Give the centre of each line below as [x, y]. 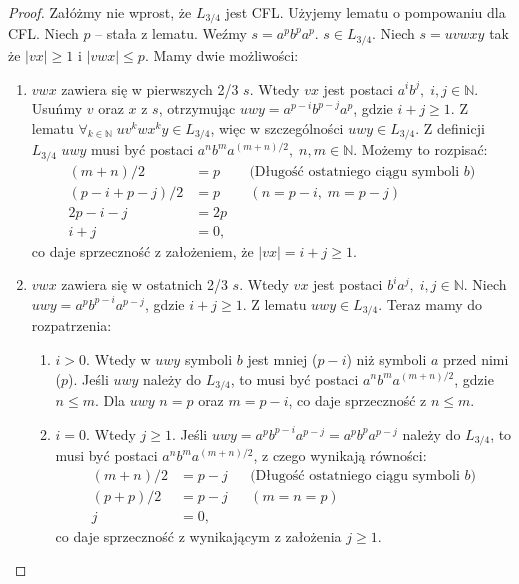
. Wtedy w [118, 358]
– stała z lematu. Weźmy [171, 33]
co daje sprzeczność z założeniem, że [142, 250]
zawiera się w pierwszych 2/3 [150, 88]
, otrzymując [197, 108]
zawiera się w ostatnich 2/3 [144, 284]
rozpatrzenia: [71, 325]
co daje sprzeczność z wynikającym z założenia [198, 535]
